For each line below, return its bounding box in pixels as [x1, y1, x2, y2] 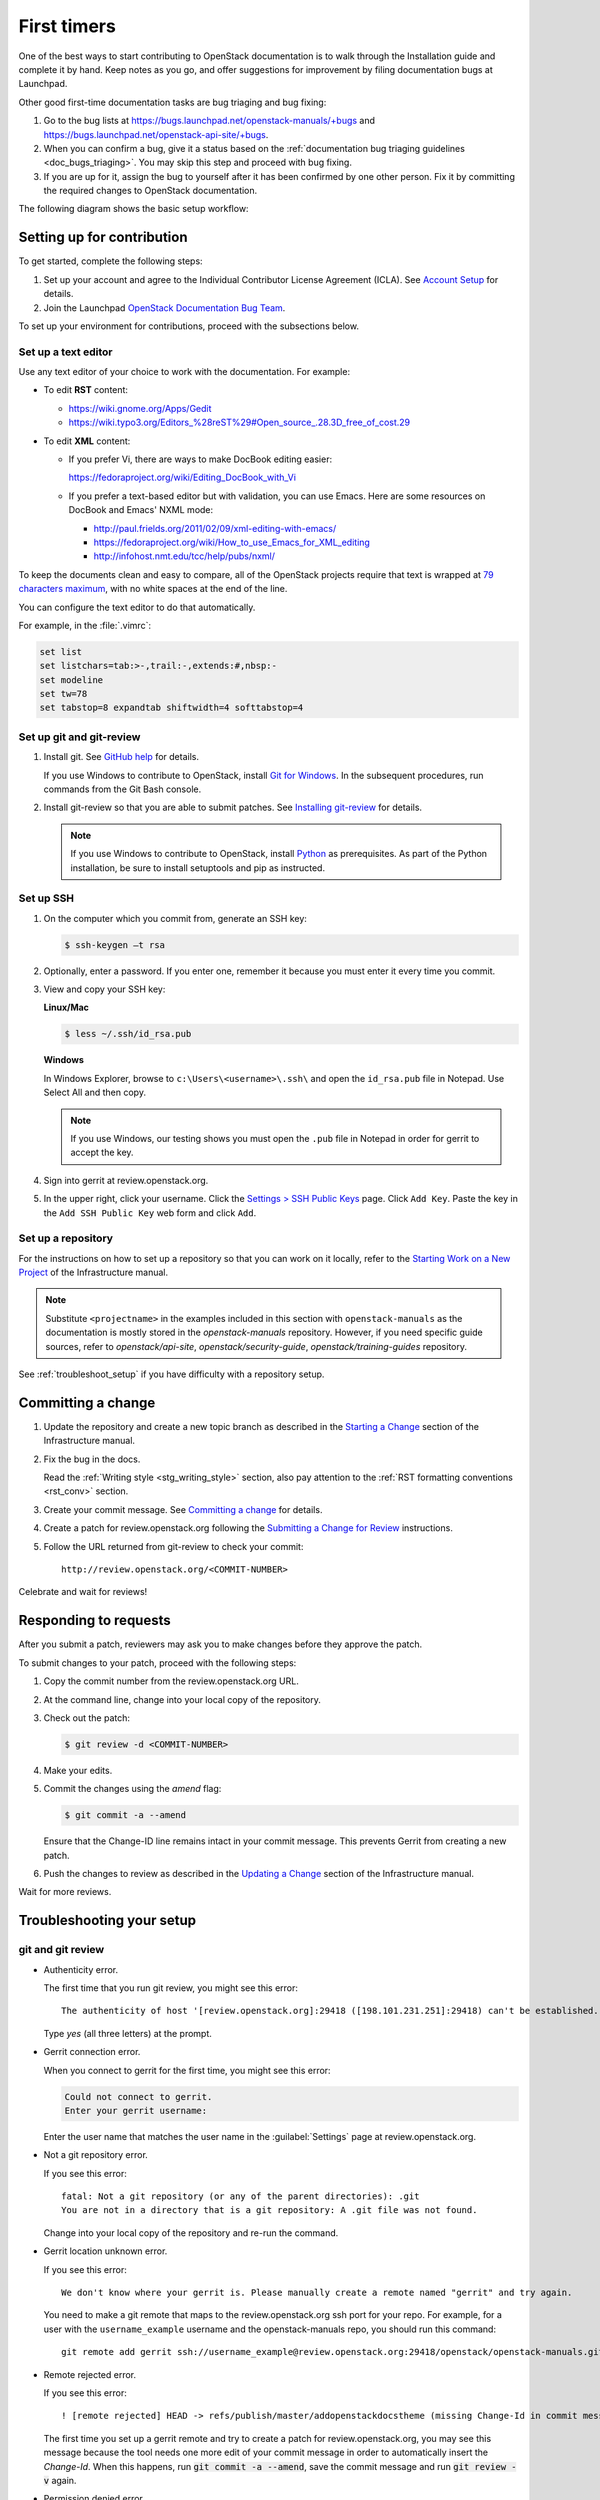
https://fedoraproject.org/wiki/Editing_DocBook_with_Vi [68, 471, 297, 484]
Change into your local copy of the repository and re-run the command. [43, 2226, 339, 2239]
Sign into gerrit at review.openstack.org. [43, 1174, 209, 1186]
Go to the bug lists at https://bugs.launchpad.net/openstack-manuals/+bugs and [43, 115, 375, 127]
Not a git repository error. [43, 2149, 149, 2161]
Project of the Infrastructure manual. [18, 1266, 169, 1279]
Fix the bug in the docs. [43, 1453, 141, 1465]
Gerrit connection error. [43, 2046, 141, 2058]
